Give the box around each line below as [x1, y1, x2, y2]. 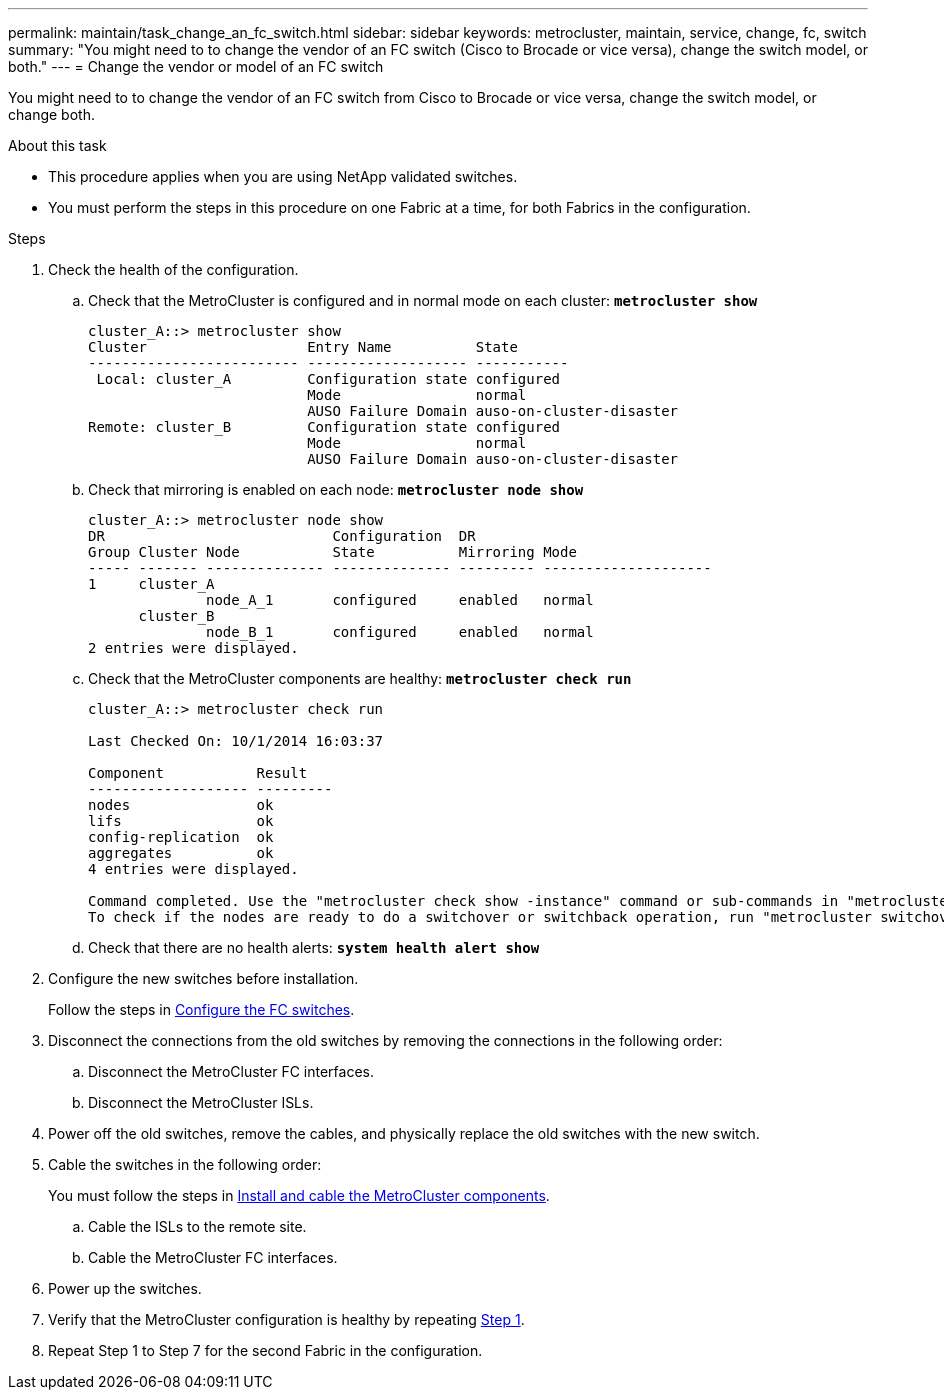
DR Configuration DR [88, 528, 476, 544]
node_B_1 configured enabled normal [206, 624, 594, 640]
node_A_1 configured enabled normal [206, 592, 594, 608]
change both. [8, 106, 95, 123]
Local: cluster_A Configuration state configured [96, 371, 561, 387]
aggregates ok [88, 845, 274, 861]
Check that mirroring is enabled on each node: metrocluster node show [88, 481, 584, 498]
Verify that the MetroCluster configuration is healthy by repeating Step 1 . [48, 1311, 525, 1328]
